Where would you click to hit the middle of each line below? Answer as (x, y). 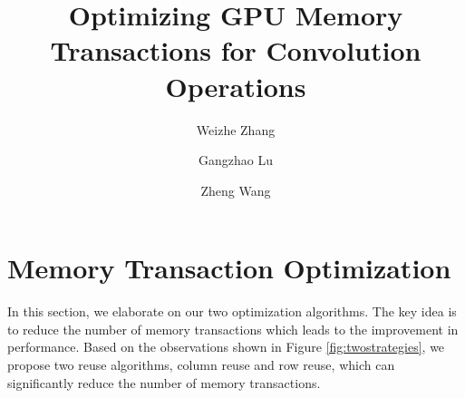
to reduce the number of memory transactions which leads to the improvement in (233, 329)
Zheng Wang (236, 190)
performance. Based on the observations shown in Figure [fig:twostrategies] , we (226, 347)
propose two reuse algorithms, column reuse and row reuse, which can (201, 364)
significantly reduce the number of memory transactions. (164, 382)
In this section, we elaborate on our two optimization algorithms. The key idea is (232, 311)
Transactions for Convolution (236, 50)
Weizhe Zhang (236, 129)
